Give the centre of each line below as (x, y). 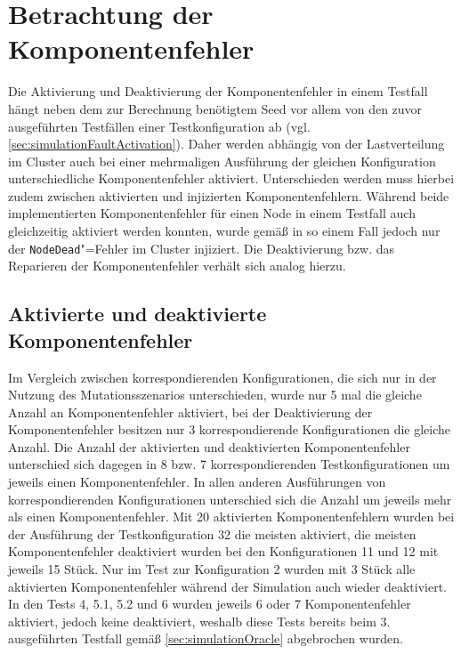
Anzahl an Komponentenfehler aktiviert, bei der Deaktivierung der (190, 412)
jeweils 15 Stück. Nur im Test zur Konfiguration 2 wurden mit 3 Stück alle (212, 569)
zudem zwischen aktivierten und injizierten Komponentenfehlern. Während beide (229, 195)
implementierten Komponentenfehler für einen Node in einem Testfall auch (212, 213)
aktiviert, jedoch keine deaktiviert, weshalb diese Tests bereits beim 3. (199, 621)
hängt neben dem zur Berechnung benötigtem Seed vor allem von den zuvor (215, 108)
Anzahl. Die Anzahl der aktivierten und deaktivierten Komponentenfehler (209, 446)
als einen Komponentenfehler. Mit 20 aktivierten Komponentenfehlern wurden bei (231, 517)
